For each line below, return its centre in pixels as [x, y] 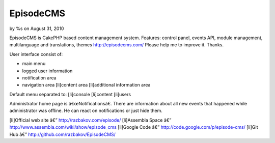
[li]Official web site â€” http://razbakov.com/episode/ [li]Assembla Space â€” [90, 120]
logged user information [47, 71]
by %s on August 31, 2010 [37, 28]
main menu [34, 64]
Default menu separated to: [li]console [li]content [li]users [70, 94]
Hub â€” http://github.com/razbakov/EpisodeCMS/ [62, 134]
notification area [39, 78]
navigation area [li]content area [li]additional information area [86, 85]
